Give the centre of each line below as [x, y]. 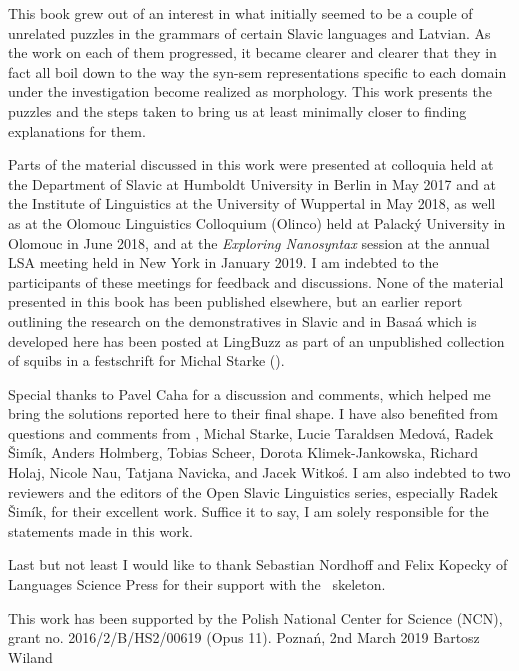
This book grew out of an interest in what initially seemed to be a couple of [240, 13]
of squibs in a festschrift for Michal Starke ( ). [146, 360]
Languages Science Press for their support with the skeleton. [197, 584]
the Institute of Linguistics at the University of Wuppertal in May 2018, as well [252, 203]
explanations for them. [77, 130]
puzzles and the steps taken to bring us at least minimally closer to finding [237, 110]
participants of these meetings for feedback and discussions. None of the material [256, 281]
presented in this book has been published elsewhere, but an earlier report [235, 301]
